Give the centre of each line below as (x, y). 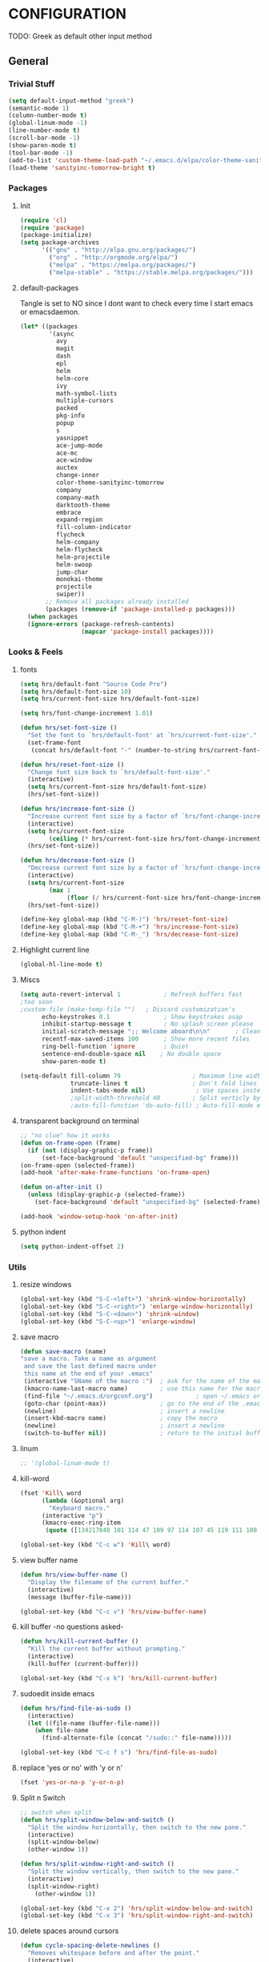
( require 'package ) (52, 228)
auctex (67, 468)
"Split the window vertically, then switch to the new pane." (133, 1872)
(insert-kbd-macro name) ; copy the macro (120, 1418)
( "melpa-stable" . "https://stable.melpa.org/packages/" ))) (151, 272)
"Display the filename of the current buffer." (108, 1582)
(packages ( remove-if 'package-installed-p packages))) (141, 609)
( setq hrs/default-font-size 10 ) (76, 692)
